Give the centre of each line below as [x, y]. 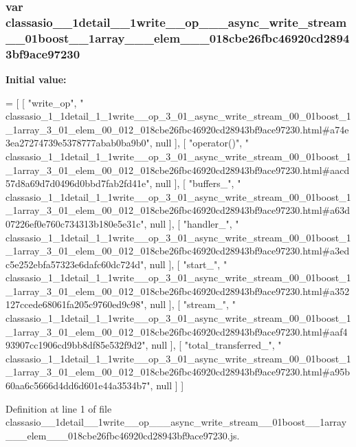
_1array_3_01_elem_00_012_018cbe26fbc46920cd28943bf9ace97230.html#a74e [177, 129]
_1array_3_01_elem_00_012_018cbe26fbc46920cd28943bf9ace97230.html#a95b [178, 372]
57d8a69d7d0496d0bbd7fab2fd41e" [78, 183]
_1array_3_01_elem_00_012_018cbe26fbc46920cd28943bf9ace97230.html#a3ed [178, 251]
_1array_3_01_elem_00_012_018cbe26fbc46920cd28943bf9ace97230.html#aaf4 [177, 331]
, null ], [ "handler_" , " [191, 223]
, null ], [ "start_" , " [186, 264]
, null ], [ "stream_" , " [190, 304]
